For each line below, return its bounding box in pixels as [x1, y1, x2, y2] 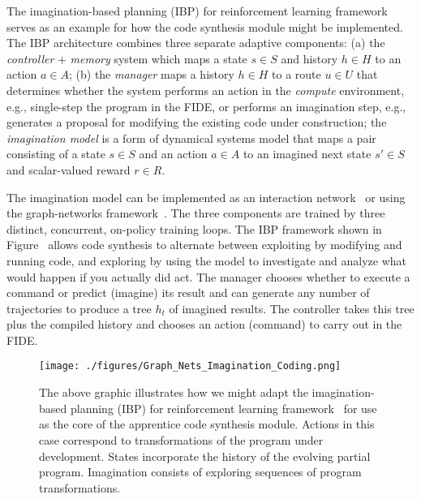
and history [281, 49, 338, 67]
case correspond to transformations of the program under [39, 431, 324, 448]
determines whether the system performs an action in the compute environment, [6, 81, 405, 98]
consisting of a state [6, 145, 105, 162]
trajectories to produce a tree [6, 299, 152, 316]
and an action [139, 145, 208, 162]
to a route [272, 66, 321, 83]
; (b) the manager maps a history [69, 66, 234, 83]
